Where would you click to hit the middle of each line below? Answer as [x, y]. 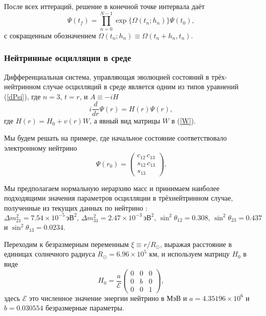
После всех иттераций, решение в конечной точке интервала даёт [104, 6]
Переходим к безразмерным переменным [67, 244]
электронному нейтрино [41, 147]
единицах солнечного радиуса [50, 254]
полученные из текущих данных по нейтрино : [76, 207]
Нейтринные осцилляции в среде [68, 58]
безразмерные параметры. [85, 308]
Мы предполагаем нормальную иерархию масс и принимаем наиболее [112, 188]
